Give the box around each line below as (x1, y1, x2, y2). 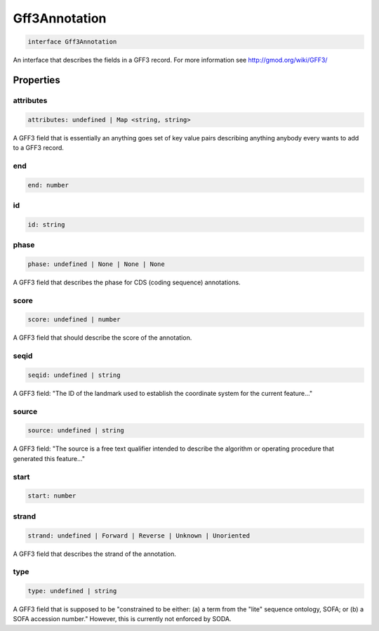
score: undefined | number (27, 316, 121, 324)
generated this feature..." (13, 454, 86, 463)
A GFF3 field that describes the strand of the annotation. (13, 550, 177, 558)
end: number (27, 181, 69, 189)
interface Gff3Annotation (27, 38, 117, 46)
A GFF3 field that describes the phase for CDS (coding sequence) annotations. (13, 278, 241, 286)
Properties (13, 74, 60, 86)
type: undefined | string (27, 587, 117, 595)
